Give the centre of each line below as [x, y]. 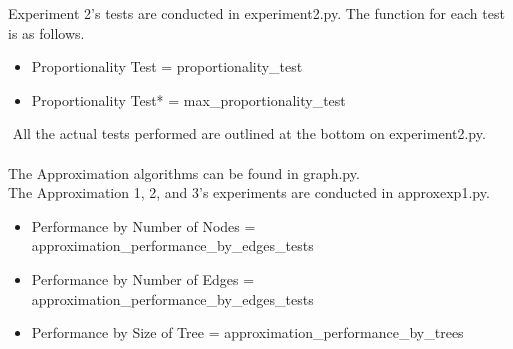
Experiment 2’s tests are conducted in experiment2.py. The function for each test [256, 13]
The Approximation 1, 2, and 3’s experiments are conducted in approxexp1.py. [249, 192]
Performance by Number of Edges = [143, 278]
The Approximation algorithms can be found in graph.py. [184, 172]
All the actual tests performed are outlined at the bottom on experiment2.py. [249, 133]
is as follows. [46, 32]
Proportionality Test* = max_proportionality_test [188, 99]
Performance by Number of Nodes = [143, 225]
